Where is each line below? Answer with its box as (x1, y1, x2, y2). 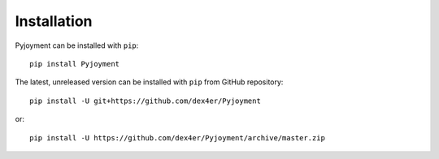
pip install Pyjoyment (29, 59, 120, 68)
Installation (15, 12, 93, 30)
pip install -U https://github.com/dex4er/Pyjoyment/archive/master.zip (29, 133, 325, 142)
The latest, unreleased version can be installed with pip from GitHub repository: (15, 77, 284, 87)
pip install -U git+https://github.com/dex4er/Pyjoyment (29, 96, 262, 105)
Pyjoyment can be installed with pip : (15, 41, 139, 50)
